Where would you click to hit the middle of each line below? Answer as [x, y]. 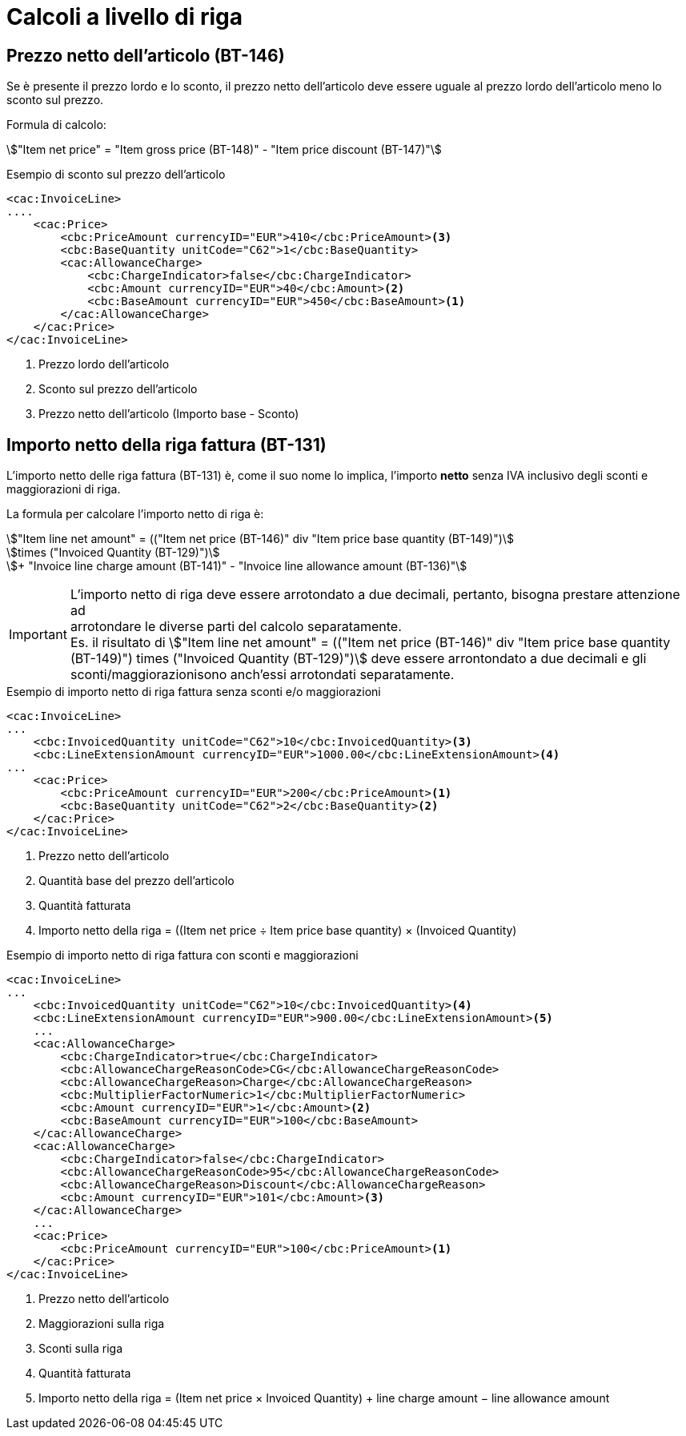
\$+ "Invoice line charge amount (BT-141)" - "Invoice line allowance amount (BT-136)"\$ [237, 566]
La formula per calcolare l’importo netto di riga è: [135, 514]
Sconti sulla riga [81, 1349]
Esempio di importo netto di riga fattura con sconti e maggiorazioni [183, 955]
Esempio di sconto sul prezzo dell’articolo [116, 175]
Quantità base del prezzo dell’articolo [136, 881]
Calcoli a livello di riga [124, 17]
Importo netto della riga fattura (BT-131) [166, 444]
